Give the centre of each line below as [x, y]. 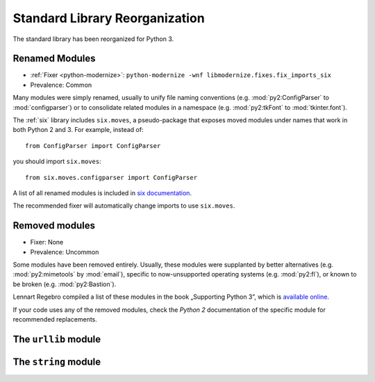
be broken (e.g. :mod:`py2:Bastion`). [65, 284]
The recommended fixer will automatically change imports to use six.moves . [124, 206]
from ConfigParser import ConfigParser [93, 146]
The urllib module [57, 339]
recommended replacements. [55, 319]
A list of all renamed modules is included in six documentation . [102, 193]
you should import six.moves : [57, 161]
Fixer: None [47, 242]
